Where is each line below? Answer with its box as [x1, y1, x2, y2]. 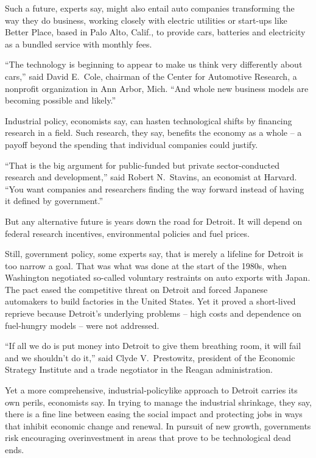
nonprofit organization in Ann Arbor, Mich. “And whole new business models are [5, 82, 309, 94]
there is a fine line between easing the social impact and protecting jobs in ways [5, 407, 303, 420]
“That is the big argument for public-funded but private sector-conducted [5, 158, 280, 171]
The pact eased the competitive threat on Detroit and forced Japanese [5, 283, 268, 295]
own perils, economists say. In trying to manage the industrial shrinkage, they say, [5, 395, 312, 408]
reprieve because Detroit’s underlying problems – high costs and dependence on [5, 307, 301, 320]
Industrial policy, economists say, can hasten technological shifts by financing [5, 114, 292, 127]
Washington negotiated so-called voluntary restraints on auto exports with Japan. [5, 271, 311, 284]
